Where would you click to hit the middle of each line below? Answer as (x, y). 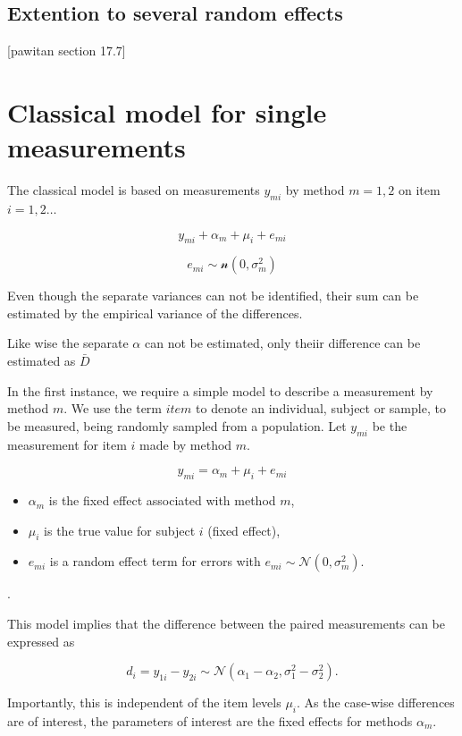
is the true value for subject (120, 530)
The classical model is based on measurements (134, 190)
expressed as (41, 641)
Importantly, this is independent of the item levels (144, 702)
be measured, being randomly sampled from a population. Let (177, 425)
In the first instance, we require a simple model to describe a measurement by (220, 390)
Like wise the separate (68, 343)
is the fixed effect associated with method (162, 500)
